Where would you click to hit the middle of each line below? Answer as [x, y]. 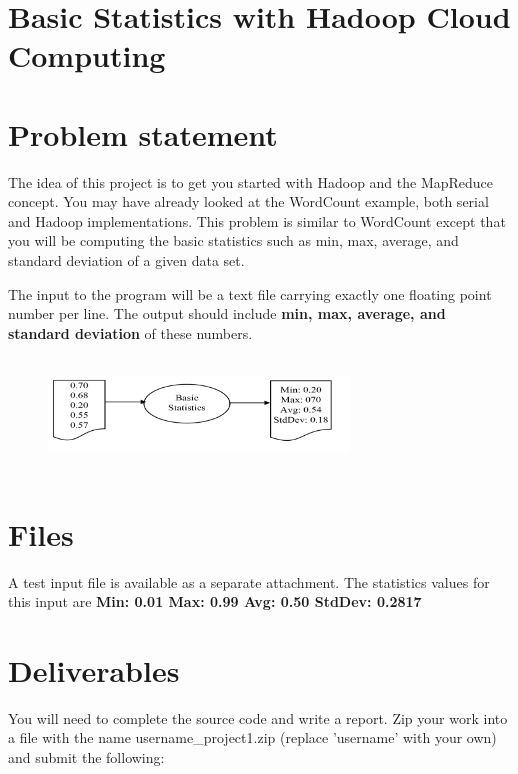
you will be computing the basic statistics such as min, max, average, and [233, 240]
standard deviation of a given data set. [126, 260]
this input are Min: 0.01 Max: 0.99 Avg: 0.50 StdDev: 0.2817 [215, 601]
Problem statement [143, 133]
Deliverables [94, 669]
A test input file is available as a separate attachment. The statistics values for [249, 581]
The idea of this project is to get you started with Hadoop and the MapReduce [251, 181]
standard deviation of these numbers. [130, 332]
